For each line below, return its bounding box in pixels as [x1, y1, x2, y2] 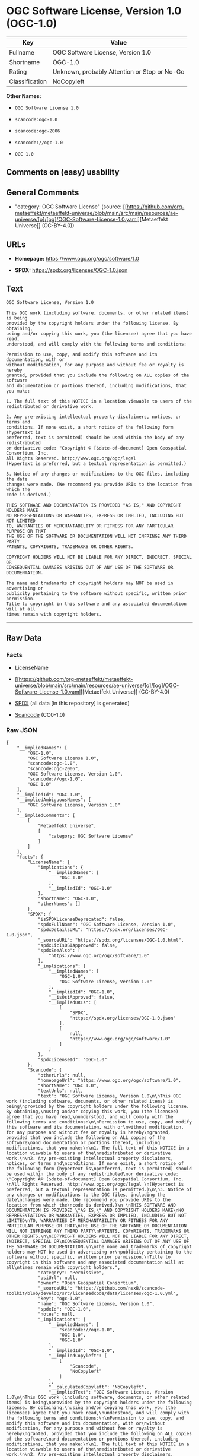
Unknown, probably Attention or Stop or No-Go [52, 67, 185, 75]
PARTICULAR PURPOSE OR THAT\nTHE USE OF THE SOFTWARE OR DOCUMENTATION [6, 1223, 187, 1229]
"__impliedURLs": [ [48, 999, 97, 1005]
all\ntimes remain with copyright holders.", [6, 1264, 120, 1270]
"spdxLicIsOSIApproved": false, [37, 942, 118, 948]
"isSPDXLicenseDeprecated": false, [37, 916, 126, 922]
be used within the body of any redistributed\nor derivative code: [6, 1171, 179, 1177]
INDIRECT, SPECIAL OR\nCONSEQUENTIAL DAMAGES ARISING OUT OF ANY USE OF [6, 1238, 190, 1245]
